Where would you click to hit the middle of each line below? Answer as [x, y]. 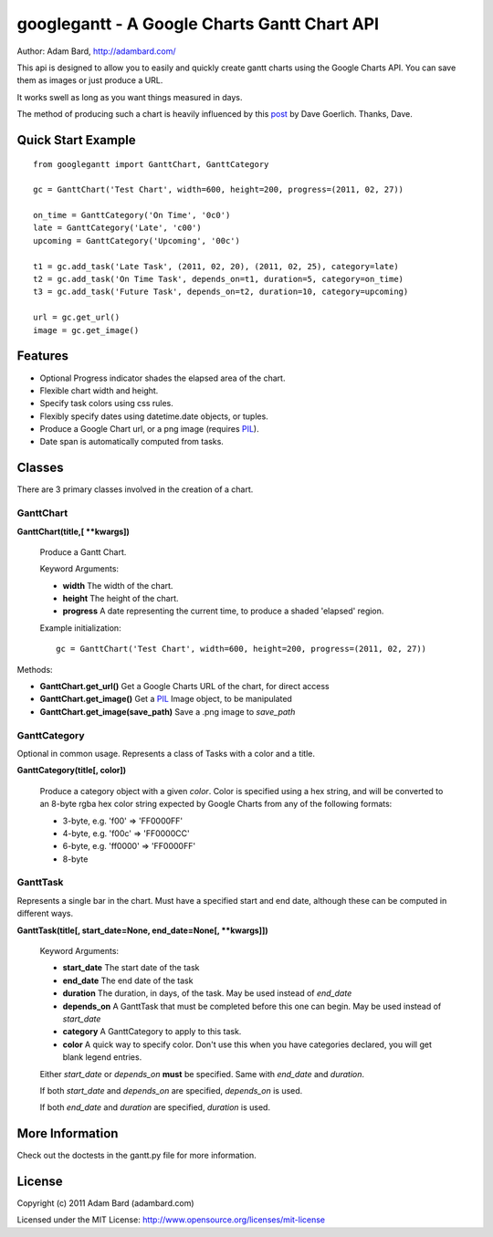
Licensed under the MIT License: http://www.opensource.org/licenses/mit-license [171, 1220]
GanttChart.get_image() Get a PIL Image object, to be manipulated [166, 699]
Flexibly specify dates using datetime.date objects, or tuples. [154, 416]
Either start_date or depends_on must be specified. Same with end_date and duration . [202, 1074]
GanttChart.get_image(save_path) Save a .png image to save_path [168, 711]
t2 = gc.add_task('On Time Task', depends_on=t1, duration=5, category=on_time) [219, 279]
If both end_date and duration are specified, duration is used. [155, 1107]
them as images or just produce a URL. [90, 80]
